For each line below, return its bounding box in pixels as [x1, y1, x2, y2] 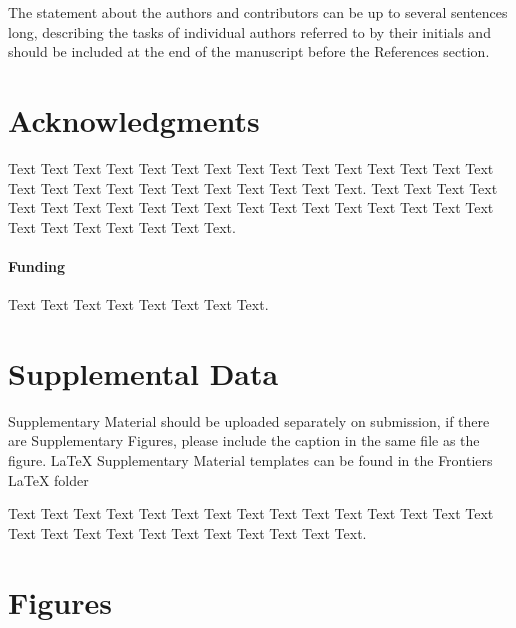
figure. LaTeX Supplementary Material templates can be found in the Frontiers [8, 449, 493, 470]
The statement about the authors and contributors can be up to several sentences [8, 2, 508, 22]
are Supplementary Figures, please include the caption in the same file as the [8, 430, 480, 451]
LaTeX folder [8, 469, 89, 490]
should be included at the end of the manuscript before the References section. [8, 41, 490, 62]
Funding [8, 255, 66, 276]
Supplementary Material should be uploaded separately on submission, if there [8, 410, 490, 431]
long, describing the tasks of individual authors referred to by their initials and [8, 21, 491, 42]
